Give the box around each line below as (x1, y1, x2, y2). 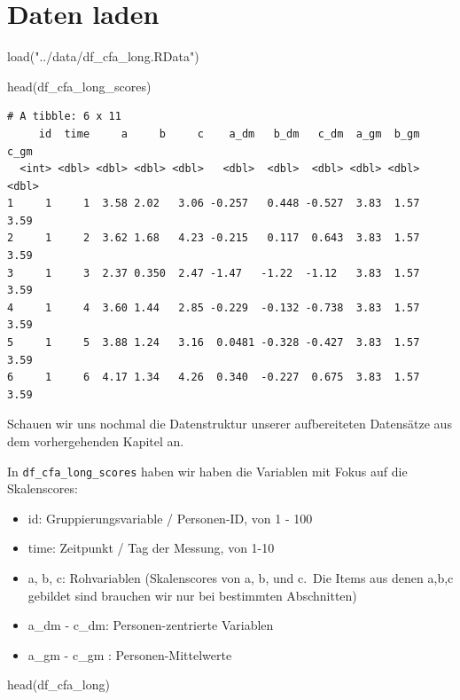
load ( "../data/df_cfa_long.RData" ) (7, 47, 199, 66)
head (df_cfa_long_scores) (7, 76, 152, 95)
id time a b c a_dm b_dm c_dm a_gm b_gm (38, 127, 420, 140)
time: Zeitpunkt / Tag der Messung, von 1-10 (27, 539, 275, 557)
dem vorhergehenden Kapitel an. (7, 432, 184, 450)
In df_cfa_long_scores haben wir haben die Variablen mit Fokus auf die (7, 461, 408, 480)
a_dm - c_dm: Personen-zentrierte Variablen (27, 616, 274, 634)
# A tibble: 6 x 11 (7, 110, 121, 123)
